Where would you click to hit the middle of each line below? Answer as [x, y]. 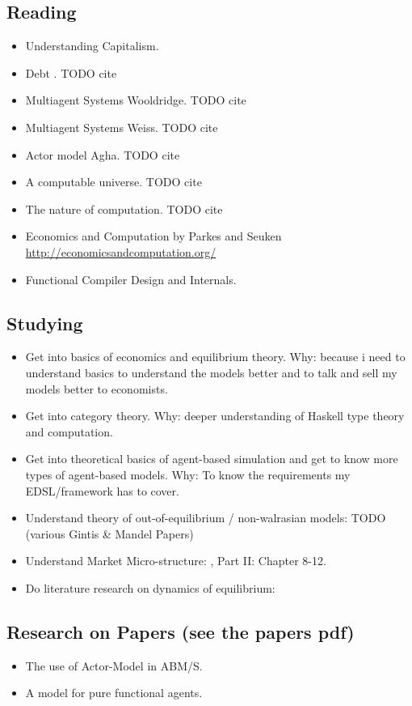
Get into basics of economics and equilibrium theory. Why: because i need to [215, 357]
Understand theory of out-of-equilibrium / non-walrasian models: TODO [206, 518]
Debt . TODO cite [71, 72]
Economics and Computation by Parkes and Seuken [153, 236]
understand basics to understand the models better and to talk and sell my [211, 372]
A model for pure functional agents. [114, 693]
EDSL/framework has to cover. [102, 490]
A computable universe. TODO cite [114, 182]
